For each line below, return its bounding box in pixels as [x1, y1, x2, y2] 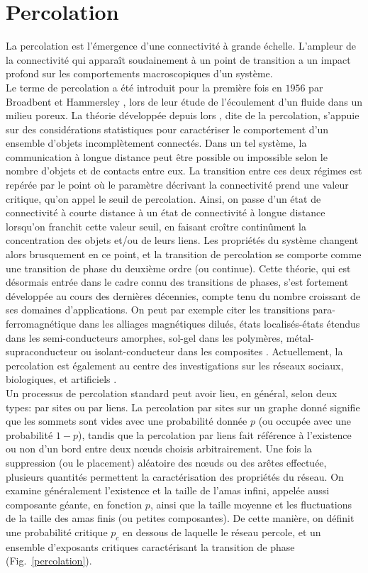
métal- [286, 330, 314, 345]
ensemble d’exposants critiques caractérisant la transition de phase [6, 539, 295, 554]
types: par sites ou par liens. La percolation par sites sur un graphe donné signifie [6, 399, 360, 414]
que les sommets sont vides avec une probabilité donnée [6, 413, 247, 428]
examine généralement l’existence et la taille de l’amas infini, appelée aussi [6, 483, 330, 498]
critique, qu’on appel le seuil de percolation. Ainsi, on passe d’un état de [6, 191, 321, 206]
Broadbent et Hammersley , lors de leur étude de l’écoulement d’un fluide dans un [6, 94, 363, 109]
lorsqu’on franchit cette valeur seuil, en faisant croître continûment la [6, 218, 306, 233]
